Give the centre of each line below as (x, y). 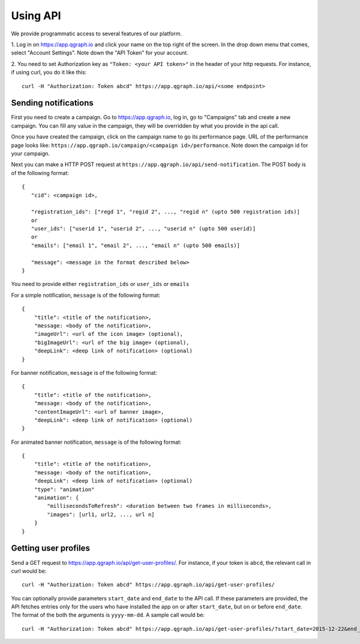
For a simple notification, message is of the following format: (86, 295)
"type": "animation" (64, 489)
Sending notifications (52, 103)
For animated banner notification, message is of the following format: (96, 442)
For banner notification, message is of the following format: (84, 372)
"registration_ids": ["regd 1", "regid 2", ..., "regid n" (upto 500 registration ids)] (165, 212)
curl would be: (29, 571)
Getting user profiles (50, 548)
